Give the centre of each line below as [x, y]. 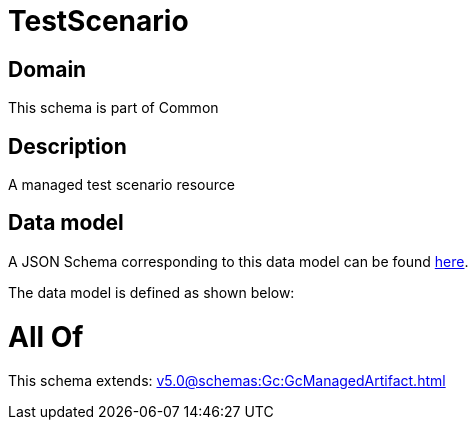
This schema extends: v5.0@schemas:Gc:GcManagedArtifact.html [227, 381]
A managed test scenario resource [121, 185]
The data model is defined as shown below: [151, 292]
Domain [47, 69]
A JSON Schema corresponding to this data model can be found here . [238, 261]
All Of [46, 336]
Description [67, 146]
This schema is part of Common [113, 108]
